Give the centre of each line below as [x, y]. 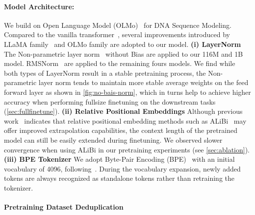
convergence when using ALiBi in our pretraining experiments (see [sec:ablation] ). [127, 149]
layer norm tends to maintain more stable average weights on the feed [143, 82]
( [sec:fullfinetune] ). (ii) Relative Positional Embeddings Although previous [123, 111]
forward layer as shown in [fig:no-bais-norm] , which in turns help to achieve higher [127, 92]
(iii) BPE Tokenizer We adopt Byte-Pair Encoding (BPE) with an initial [119, 159]
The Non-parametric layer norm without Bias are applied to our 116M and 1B [124, 54]
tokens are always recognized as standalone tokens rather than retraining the [119, 178]
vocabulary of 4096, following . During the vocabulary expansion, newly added [122, 168]
